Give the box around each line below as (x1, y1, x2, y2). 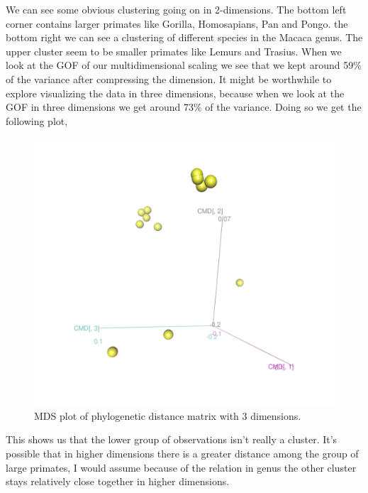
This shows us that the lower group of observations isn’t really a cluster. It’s (6, 432, 338, 447)
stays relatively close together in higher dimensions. (6, 474, 230, 489)
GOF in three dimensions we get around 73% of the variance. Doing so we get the (6, 99, 362, 114)
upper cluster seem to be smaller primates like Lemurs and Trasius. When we (6, 43, 342, 58)
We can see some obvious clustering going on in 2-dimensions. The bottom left (6, 2, 347, 16)
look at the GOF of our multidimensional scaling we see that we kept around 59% (6, 58, 362, 72)
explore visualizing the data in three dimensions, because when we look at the (6, 85, 345, 100)
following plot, (6, 113, 68, 128)
